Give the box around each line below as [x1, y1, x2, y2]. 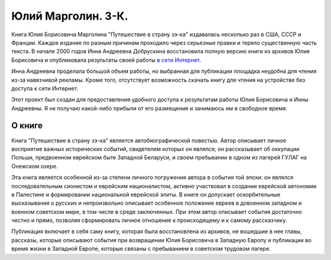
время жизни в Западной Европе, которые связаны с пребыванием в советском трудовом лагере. [11, 245, 271, 253]
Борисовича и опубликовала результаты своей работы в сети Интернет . [11, 56, 202, 64]
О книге [11, 120, 43, 131]
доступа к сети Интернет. [11, 85, 78, 92]
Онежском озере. [11, 162, 58, 170]
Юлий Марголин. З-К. [11, 9, 129, 23]
